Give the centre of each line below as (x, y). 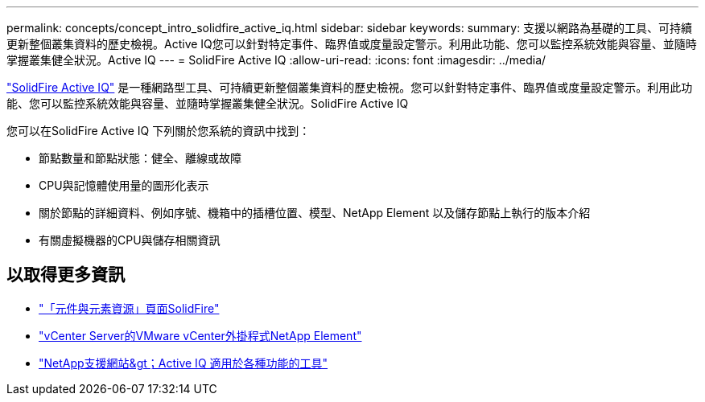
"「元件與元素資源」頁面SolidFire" (129, 308)
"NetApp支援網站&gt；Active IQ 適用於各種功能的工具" (183, 363)
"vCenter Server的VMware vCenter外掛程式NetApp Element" (200, 335)
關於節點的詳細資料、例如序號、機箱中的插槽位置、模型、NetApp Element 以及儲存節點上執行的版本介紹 (315, 213)
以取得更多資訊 (66, 275)
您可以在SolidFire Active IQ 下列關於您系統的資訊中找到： (159, 131)
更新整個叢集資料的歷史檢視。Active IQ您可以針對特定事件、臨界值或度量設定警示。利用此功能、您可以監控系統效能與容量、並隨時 (352, 44)
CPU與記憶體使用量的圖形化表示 (124, 185)
